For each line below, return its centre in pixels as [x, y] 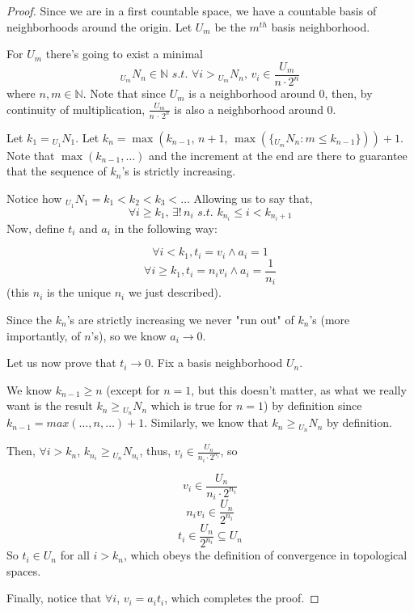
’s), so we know [129, 335]
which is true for [192, 405]
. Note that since [124, 93]
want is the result [50, 405]
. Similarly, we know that [206, 422]
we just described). [175, 292]
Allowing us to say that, [253, 198]
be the [230, 26]
